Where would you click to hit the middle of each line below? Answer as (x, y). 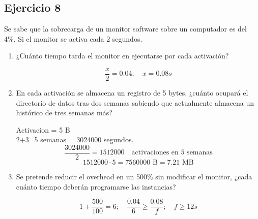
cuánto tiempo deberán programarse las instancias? (96, 186)
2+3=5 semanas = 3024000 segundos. (75, 139)
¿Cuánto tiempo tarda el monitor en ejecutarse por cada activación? (122, 56)
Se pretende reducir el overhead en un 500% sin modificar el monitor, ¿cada (134, 177)
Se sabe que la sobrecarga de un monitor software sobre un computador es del (125, 29)
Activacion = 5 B (43, 129)
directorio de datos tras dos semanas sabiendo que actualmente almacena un (135, 102)
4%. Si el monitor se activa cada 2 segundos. (73, 38)
